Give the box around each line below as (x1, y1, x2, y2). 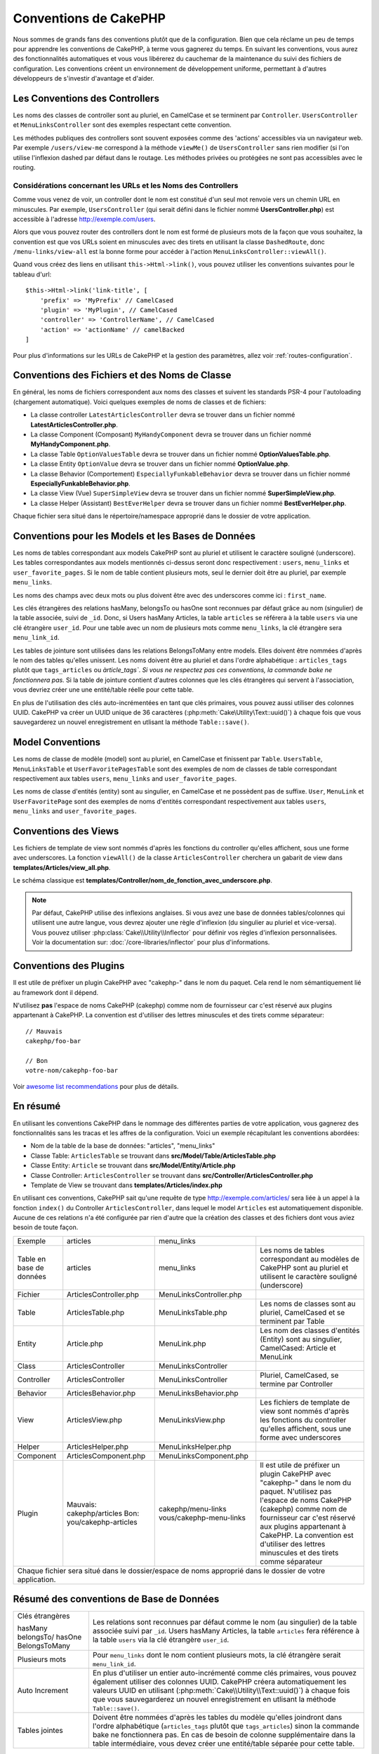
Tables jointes (17, 1726, 63, 1736)
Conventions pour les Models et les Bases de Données (13, 530, 256, 542)
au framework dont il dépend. (13, 988, 99, 996)
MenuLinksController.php (158, 1290, 242, 1299)
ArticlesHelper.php (67, 1442, 129, 1452)
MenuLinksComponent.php (158, 1451, 249, 1461)
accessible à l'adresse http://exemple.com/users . (13, 215, 156, 223)
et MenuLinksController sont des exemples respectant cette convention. (13, 121, 232, 129)
